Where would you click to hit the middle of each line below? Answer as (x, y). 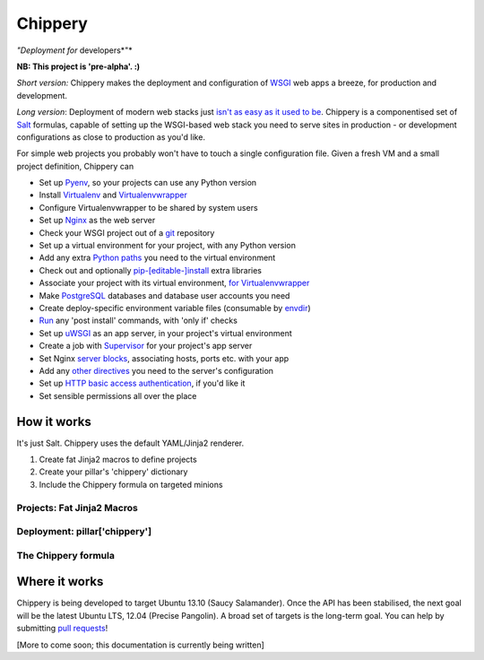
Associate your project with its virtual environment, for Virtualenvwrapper (174, 283)
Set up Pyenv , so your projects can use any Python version (148, 183)
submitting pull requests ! (62, 629)
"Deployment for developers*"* (75, 50)
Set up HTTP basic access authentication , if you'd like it (142, 383)
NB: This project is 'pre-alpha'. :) (78, 66)
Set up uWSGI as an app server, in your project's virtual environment (166, 333)
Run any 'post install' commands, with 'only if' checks (138, 321)
